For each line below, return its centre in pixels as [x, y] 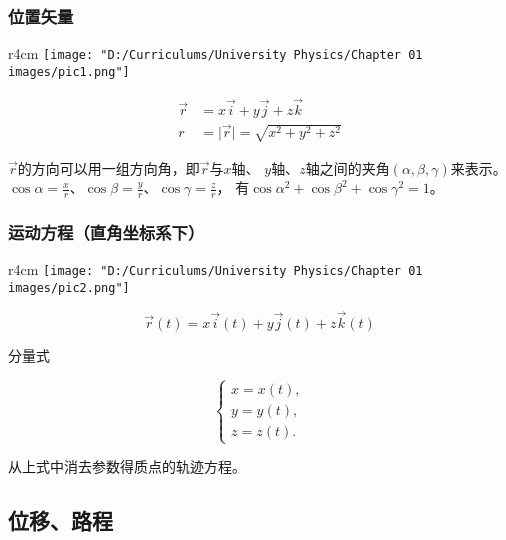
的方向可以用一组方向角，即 [108, 167]
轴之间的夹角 [347, 167]
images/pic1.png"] [69, 71]
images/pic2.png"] [69, 288]
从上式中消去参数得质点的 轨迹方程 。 [127, 466]
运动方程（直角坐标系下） [106, 232]
